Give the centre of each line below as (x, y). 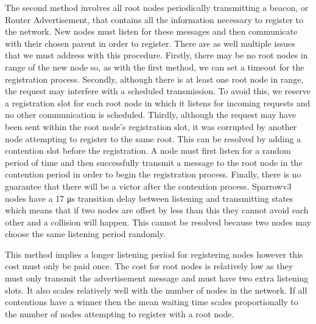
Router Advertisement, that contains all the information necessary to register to (154, 19)
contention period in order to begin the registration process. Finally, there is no (153, 174)
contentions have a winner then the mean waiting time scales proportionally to (152, 302)
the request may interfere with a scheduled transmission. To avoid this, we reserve (158, 91)
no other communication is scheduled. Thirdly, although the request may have (150, 115)
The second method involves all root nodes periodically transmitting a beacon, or (157, 7)
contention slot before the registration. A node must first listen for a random (148, 150)
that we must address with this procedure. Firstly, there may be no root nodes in (156, 55)
